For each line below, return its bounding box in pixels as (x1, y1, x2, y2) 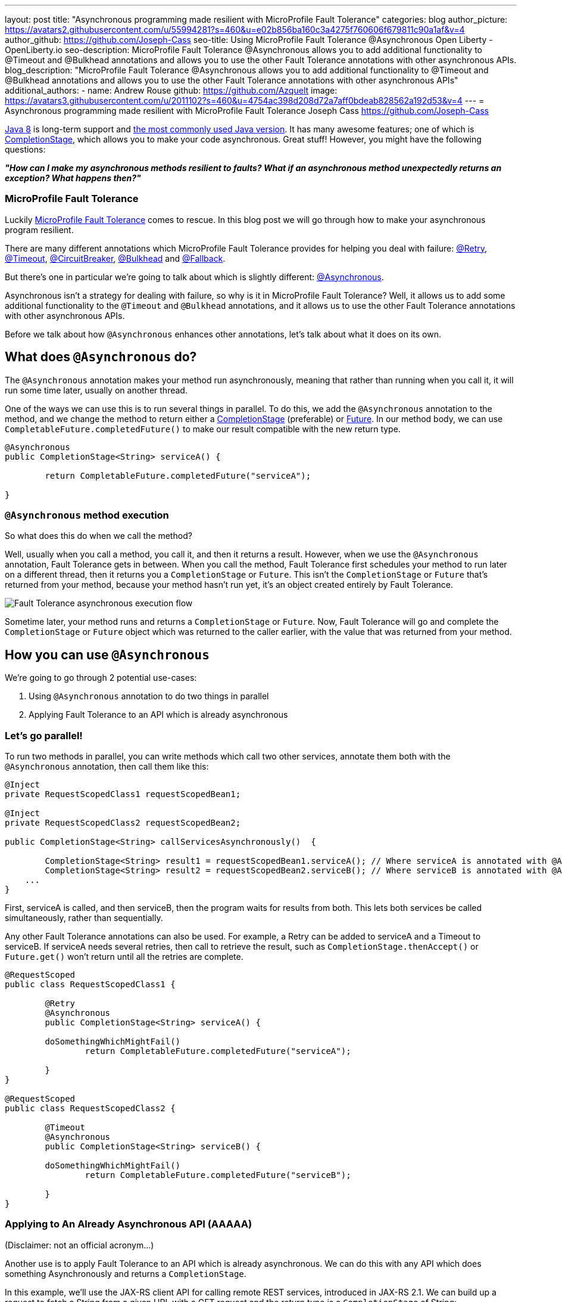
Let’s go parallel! (5, 729, 83, 742)
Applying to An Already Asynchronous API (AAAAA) (5, 1218, 252, 1230)
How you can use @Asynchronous (5, 647, 210, 662)
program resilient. (5, 224, 74, 235)
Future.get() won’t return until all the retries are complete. (5, 951, 243, 962)
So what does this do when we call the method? (5, 531, 192, 541)
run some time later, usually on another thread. (5, 385, 188, 395)
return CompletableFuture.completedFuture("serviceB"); (85, 1170, 351, 1180)
